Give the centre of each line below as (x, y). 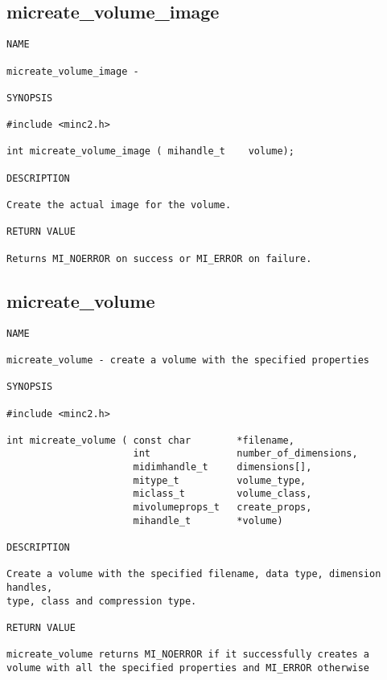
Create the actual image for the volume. (119, 205)
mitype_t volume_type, (220, 480)
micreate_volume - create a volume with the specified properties (188, 360)
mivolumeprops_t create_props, (222, 508)
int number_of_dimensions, (245, 454)
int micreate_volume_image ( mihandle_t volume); (150, 152)
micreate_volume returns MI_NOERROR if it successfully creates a (188, 655)
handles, (30, 588)
